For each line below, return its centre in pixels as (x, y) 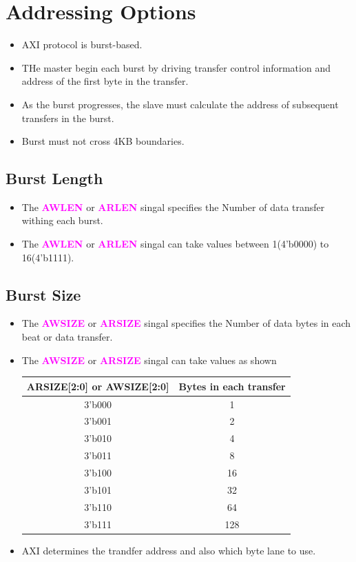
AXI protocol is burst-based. (82, 44)
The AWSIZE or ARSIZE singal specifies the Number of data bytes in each (186, 323)
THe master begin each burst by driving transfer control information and (176, 67)
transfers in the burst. (68, 118)
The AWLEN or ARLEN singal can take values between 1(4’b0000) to (175, 244)
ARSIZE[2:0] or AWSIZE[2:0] (98, 386)
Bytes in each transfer (232, 386)
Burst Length (54, 178)
